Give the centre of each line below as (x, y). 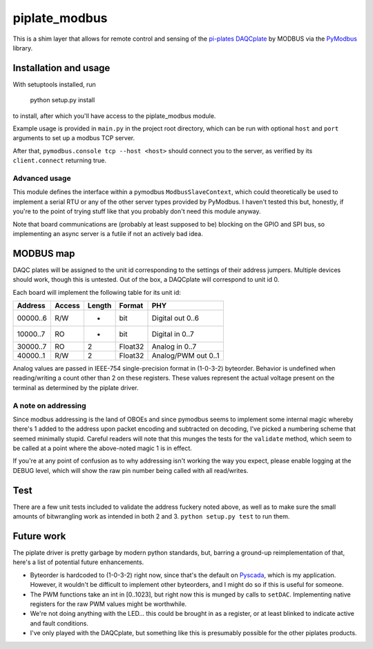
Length (99, 305)
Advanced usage (42, 178)
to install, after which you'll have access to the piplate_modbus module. (114, 116)
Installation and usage (61, 68)
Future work (39, 536)
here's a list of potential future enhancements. (78, 562)
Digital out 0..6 (175, 318)
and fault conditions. (59, 623)
